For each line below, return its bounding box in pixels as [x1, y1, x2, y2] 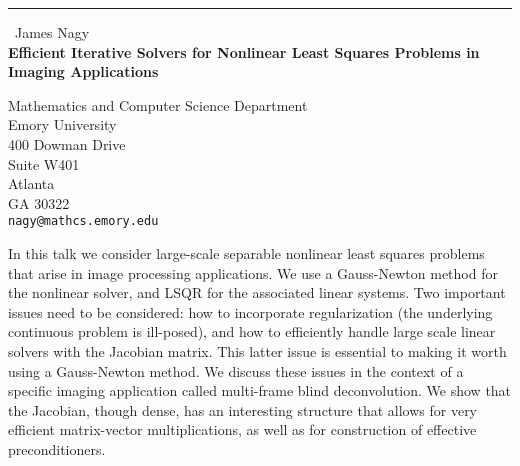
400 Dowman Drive [8, 133, 126, 154]
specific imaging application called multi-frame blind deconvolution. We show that [8, 380, 512, 401]
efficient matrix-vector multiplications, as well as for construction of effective [8, 419, 477, 440]
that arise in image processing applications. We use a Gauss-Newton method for [8, 262, 498, 283]
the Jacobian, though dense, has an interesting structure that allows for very [8, 399, 478, 420]
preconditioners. [8, 438, 106, 459]
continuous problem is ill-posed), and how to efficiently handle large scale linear [8, 321, 496, 342]
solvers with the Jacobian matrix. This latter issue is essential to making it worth [8, 340, 507, 361]
